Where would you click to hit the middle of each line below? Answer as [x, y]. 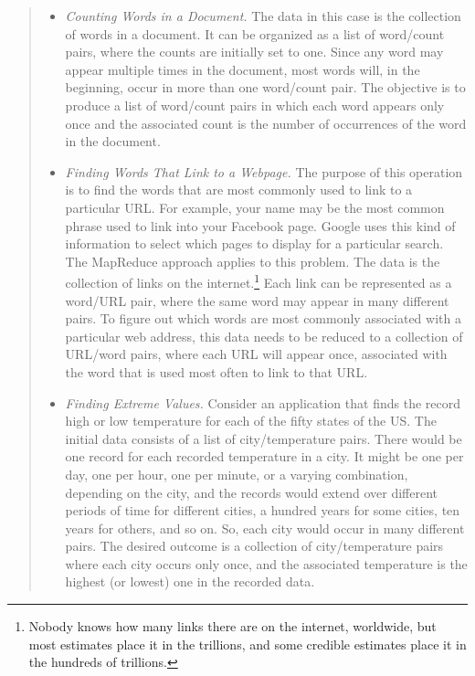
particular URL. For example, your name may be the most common [255, 207]
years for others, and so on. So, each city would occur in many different [265, 528]
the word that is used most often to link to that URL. [216, 371]
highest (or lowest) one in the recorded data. [190, 581]
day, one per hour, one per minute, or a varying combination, [237, 474]
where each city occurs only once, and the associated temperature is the [266, 563]
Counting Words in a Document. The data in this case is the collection [263, 16]
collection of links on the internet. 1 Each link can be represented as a [259, 281]
